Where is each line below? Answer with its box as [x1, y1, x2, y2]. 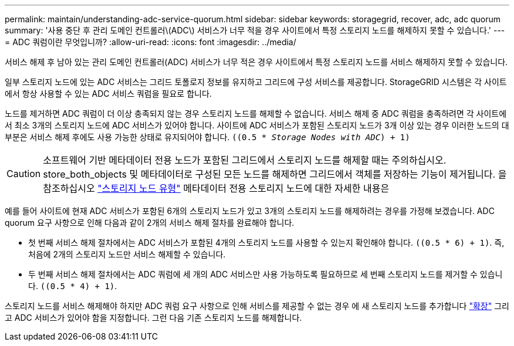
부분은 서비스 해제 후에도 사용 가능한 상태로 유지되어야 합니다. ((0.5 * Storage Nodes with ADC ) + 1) [5, 132, 410, 142]
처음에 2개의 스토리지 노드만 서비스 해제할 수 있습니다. [28, 249, 226, 259]
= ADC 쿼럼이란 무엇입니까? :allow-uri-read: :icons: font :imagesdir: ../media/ [5, 37, 296, 47]
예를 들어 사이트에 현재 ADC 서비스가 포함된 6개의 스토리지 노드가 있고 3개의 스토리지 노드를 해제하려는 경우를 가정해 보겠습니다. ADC [5, 206, 495, 216]
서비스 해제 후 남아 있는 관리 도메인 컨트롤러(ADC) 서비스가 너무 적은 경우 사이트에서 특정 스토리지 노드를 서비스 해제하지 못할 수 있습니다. [5, 57, 508, 67]
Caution [6, 168, 41, 179]
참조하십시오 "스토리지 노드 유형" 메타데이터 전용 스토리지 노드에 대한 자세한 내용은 [43, 182, 390, 194]
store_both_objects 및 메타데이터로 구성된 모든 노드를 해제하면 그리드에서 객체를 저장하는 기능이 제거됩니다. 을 [43, 168, 507, 180]
